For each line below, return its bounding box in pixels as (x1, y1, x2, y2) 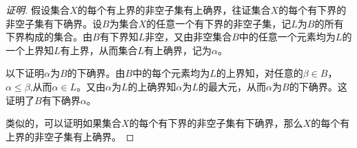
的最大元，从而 (198, 79, 267, 93)
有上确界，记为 (144, 42, 212, 57)
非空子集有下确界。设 (6, 16, 102, 30)
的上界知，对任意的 (216, 66, 303, 80)
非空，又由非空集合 (145, 29, 232, 44)
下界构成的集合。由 (6, 29, 92, 44)
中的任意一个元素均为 (238, 29, 336, 44)
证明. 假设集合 (6, 3, 70, 16)
